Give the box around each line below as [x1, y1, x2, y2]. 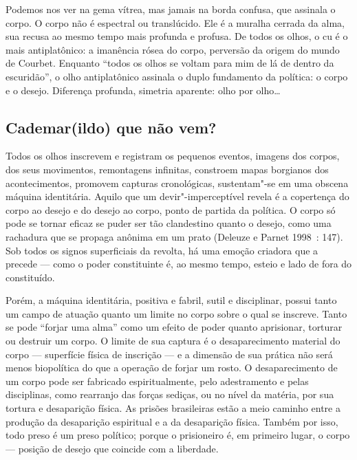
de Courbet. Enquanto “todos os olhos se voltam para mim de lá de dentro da [6, 56, 334, 70]
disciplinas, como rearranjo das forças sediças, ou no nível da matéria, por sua [6, 387, 334, 402]
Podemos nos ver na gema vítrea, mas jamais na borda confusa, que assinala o [6, 2, 336, 16]
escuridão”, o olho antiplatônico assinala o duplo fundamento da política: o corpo [6, 69, 348, 83]
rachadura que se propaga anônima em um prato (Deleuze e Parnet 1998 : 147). [6, 229, 343, 243]
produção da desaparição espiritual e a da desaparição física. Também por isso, [6, 414, 338, 428]
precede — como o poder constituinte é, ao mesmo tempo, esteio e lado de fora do [6, 256, 352, 271]
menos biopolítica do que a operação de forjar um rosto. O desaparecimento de [6, 360, 338, 375]
